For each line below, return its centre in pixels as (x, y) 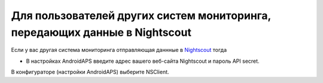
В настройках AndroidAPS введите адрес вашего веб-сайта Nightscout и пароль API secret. (143, 61)
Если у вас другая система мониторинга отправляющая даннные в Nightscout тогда (119, 50)
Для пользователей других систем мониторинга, (141, 16)
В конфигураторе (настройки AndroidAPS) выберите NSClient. (90, 72)
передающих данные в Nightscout (101, 32)
